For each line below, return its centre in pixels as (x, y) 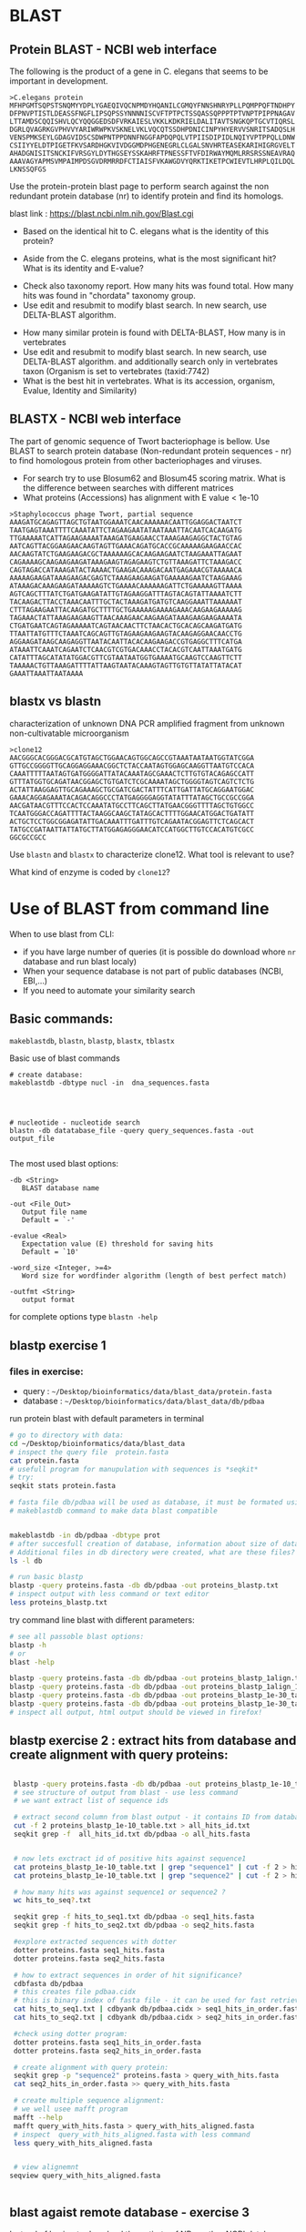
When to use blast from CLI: (62, 933)
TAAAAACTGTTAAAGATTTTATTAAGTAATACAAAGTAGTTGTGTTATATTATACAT (126, 666)
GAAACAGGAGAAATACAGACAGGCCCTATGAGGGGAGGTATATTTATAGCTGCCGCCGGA (132, 798)
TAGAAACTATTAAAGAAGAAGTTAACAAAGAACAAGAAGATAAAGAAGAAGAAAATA (126, 617)
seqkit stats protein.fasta (63, 1486)
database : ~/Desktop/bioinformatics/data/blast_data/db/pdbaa (143, 1401)
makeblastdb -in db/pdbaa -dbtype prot (85, 1535)
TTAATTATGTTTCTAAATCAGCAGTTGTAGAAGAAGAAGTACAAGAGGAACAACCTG (126, 634)
